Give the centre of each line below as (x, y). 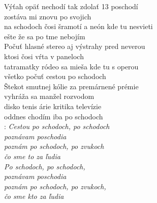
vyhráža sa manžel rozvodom (49, 96)
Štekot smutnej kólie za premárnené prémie (71, 86)
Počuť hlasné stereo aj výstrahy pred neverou (75, 46)
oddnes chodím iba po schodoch (54, 116)
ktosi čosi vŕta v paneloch (44, 56)
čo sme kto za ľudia (34, 196)
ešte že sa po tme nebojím (45, 36)
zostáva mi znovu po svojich (48, 16)
